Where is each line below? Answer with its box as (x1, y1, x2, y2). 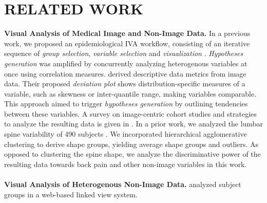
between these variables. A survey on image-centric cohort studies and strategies (4, 108, 257, 119)
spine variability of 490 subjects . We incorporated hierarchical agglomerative (4, 128, 247, 139)
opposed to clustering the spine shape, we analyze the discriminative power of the (4, 149, 261, 159)
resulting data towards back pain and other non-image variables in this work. (4, 158, 247, 169)
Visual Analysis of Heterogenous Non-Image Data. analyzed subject (4, 179, 241, 190)
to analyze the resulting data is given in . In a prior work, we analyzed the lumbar (4, 118, 263, 129)
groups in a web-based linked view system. (4, 189, 138, 199)
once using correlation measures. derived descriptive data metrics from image (4, 68, 246, 79)
